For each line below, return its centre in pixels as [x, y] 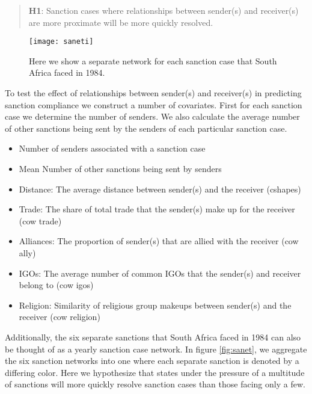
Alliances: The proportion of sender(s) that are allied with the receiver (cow [159, 241]
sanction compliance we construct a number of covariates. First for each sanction [154, 104]
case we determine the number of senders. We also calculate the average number [152, 116]
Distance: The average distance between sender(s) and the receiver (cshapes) [160, 189]
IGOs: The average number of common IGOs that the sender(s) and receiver [160, 273]
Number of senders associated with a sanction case [112, 148]
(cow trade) [40, 220]
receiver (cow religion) [60, 317]
